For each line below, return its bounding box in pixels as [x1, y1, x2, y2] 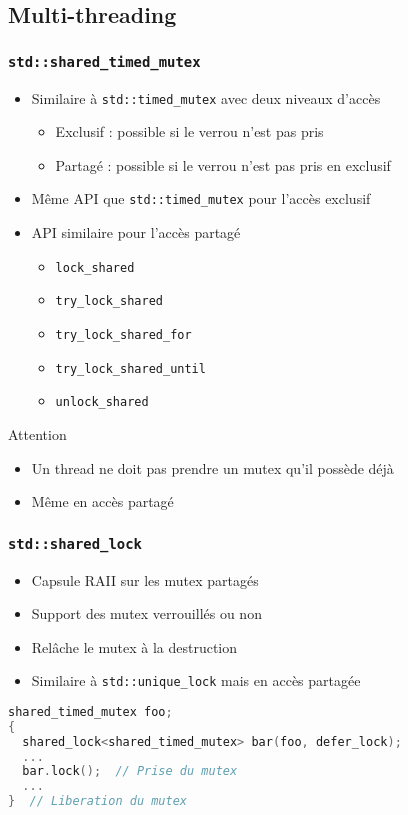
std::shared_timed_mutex [8, 53, 201, 70]
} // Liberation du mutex [8, 794, 187, 809]
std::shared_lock [8, 535, 142, 552]
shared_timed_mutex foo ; [8, 704, 173, 719]
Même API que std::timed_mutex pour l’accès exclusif [31, 188, 371, 209]
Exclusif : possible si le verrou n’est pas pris [55, 121, 324, 142]
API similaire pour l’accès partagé [31, 222, 241, 243]
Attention [8, 423, 67, 444]
